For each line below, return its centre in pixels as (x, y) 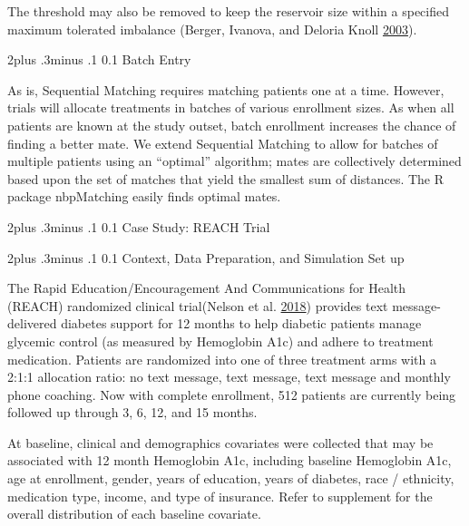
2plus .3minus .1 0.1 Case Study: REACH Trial (139, 226)
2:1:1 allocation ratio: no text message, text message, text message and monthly (229, 377)
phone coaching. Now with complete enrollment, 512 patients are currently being (232, 394)
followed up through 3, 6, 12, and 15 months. (132, 412)
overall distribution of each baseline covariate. (134, 514)
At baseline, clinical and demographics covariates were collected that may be (220, 442)
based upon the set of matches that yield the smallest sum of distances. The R (226, 178)
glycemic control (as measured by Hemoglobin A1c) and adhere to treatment (220, 341)
